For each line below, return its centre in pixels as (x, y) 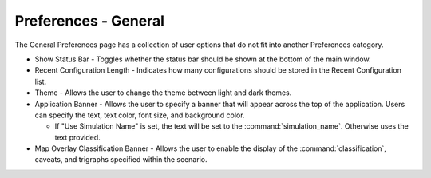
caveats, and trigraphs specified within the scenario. (121, 160)
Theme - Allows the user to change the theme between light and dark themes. (163, 93)
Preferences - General (90, 21)
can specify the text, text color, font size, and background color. (140, 115)
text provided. (78, 137)
